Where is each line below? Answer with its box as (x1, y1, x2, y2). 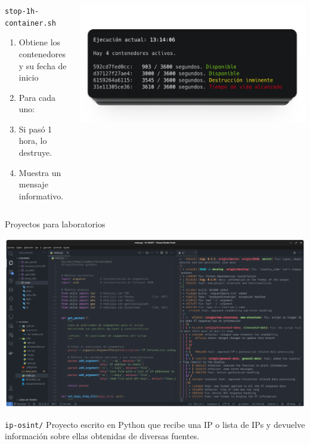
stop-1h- (5, 7, 39, 16)
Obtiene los (18, 36, 61, 48)
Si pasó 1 (18, 122, 52, 135)
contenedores (18, 47, 66, 60)
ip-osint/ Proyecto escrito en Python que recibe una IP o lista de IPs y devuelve (5, 418, 305, 430)
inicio (18, 71, 39, 84)
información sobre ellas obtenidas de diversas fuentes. (5, 430, 200, 442)
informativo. (18, 189, 64, 202)
